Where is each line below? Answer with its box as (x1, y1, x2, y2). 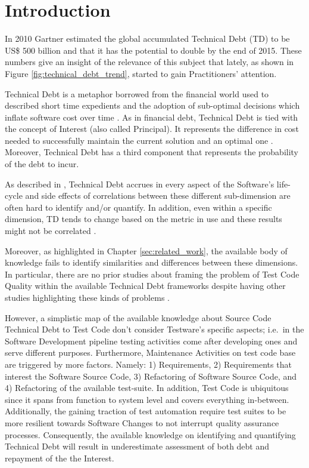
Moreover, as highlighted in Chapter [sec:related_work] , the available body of (5, 244, 288, 257)
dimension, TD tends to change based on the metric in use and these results (5, 213, 282, 225)
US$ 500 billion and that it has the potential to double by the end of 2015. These (5, 44, 302, 56)
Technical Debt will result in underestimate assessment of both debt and (5, 440, 270, 452)
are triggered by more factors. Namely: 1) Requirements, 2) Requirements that (5, 358, 292, 370)
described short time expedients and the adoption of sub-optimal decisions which (5, 99, 300, 112)
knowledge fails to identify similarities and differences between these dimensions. (5, 256, 298, 269)
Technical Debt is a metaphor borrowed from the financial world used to (5, 87, 269, 100)
